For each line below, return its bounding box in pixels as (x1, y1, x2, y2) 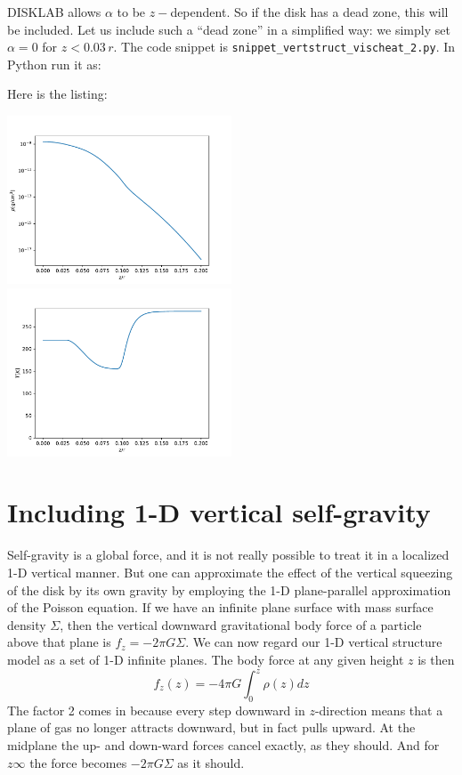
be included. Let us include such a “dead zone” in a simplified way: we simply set (7, 20, 450, 38)
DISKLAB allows (7, 3, 101, 20)
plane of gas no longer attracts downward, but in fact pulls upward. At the (7, 718, 416, 737)
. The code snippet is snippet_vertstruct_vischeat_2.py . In (113, 37, 456, 56)
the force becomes (29, 753, 127, 771)
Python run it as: (7, 54, 101, 73)
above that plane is (7, 633, 111, 651)
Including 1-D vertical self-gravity (7, 494, 431, 530)
